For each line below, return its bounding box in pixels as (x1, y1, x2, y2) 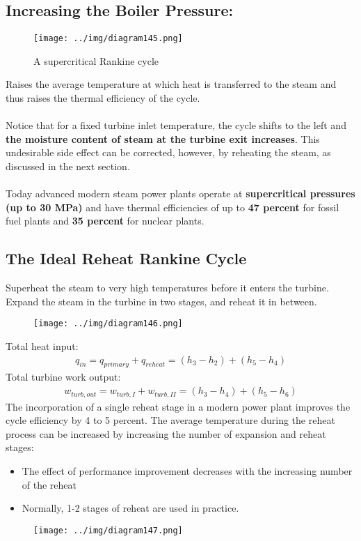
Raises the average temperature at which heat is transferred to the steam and (6, 77, 337, 91)
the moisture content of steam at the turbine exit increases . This (6, 131, 320, 146)
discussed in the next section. (6, 159, 130, 174)
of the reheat (22, 477, 77, 492)
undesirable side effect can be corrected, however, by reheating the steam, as (6, 145, 331, 160)
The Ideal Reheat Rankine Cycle (6, 247, 247, 269)
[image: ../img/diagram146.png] (33, 319, 183, 329)
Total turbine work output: (6, 369, 121, 384)
